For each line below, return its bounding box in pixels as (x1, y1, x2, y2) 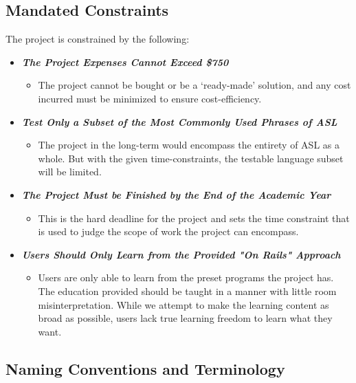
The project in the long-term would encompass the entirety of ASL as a (38, 138, 340, 152)
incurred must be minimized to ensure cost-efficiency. (38, 91, 262, 105)
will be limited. (38, 164, 102, 179)
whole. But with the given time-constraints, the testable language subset (38, 151, 344, 165)
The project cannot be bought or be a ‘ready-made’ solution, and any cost (38, 78, 351, 92)
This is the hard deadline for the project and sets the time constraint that (38, 210, 350, 225)
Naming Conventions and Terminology (5, 358, 285, 379)
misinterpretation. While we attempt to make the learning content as (38, 297, 329, 311)
